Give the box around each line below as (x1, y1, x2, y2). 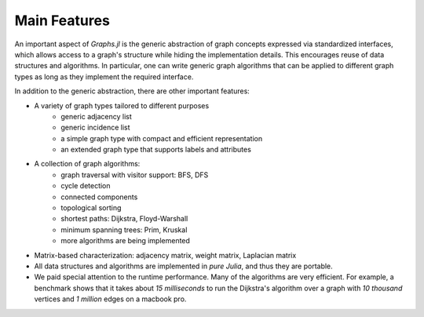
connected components (60, 192, 138, 202)
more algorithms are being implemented (60, 236, 190, 246)
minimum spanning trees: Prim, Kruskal (60, 224, 188, 235)
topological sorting (60, 203, 122, 213)
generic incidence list (60, 122, 130, 133)
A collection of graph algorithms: (34, 159, 141, 169)
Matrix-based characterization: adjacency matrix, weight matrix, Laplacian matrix (34, 250, 297, 260)
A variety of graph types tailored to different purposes (34, 100, 210, 110)
